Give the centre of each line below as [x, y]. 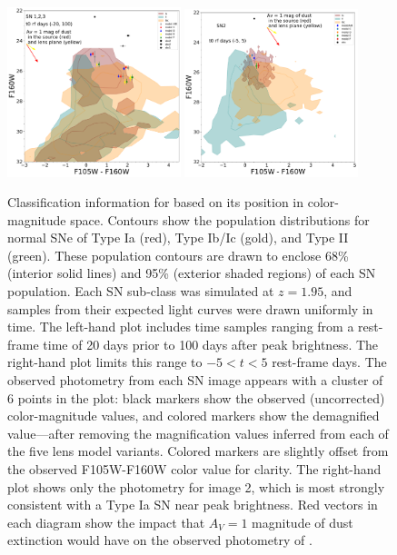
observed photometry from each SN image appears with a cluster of [195, 380]
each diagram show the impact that [106, 522]
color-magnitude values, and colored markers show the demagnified [194, 416]
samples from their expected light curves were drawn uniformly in [190, 308]
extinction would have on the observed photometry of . [160, 540]
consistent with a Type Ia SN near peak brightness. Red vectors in [193, 505]
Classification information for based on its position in [156, 202]
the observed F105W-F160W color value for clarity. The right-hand [194, 469]
